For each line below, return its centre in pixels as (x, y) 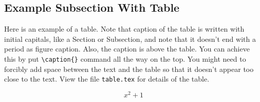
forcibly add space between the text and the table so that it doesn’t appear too (129, 69)
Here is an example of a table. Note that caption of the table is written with (124, 29)
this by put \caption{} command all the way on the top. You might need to (125, 58)
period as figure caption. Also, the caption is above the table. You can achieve (127, 49)
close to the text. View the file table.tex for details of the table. (107, 79)
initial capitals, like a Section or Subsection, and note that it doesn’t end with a (130, 39)
